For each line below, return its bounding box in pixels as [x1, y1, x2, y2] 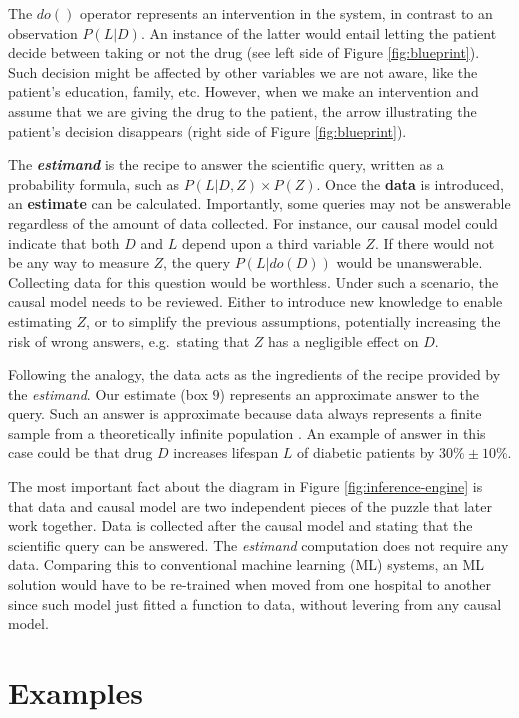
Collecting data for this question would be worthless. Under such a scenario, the [8, 271, 499, 292]
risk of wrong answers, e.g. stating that [8, 330, 250, 351]
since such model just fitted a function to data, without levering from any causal [8, 593, 502, 614]
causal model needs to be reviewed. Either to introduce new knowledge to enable [8, 291, 503, 312]
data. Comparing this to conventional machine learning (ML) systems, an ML [8, 554, 484, 575]
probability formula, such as [8, 173, 179, 194]
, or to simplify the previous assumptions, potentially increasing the [86, 310, 501, 331]
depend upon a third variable [182, 232, 361, 253]
